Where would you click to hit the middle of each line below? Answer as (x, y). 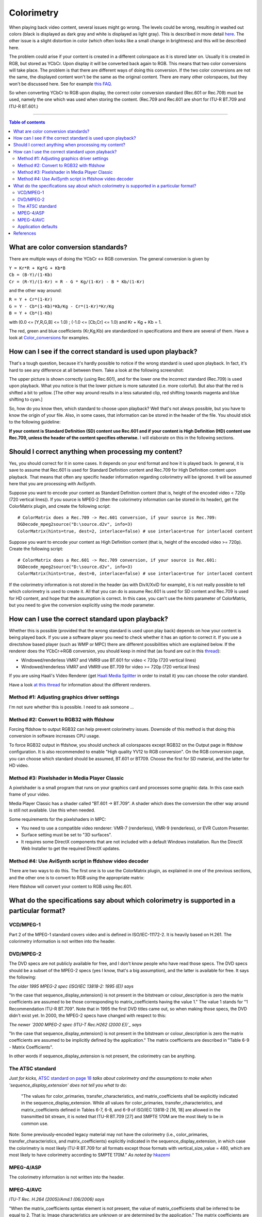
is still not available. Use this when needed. (52, 810)
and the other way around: (35, 290)
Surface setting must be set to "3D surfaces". (66, 835)
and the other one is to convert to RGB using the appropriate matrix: (77, 877)
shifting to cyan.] (26, 400)
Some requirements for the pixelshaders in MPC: (57, 819)
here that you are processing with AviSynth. (53, 484)
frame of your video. (30, 794)
